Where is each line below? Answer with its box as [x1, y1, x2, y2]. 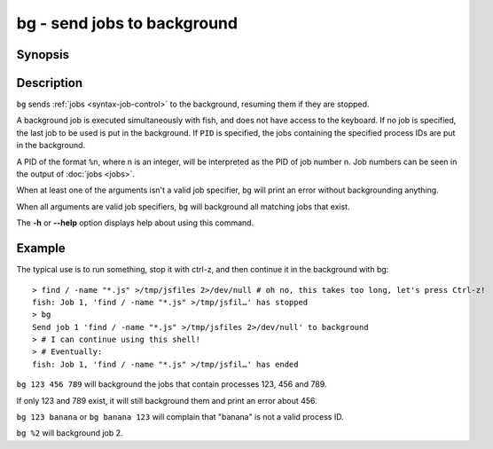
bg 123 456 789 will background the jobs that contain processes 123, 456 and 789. [16, 379, 327, 390]
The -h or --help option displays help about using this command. [16, 217, 254, 228]
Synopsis [16, 47, 70, 62]
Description [16, 75, 83, 91]
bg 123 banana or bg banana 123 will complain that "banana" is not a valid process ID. [16, 412, 345, 422]
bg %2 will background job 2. [16, 428, 123, 438]
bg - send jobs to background [16, 13, 239, 33]
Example [16, 240, 66, 256]
